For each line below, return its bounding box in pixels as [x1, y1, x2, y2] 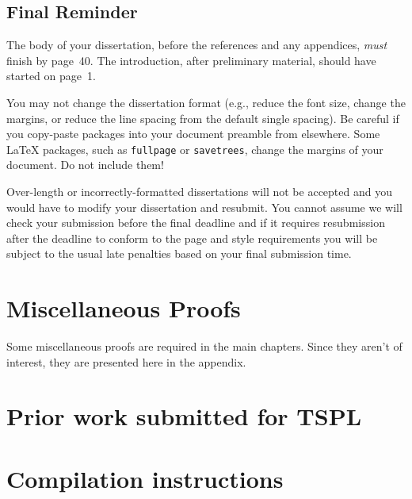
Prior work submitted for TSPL [6, 400, 362, 432]
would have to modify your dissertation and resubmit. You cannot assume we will [6, 198, 402, 215]
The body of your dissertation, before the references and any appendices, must [6, 36, 387, 53]
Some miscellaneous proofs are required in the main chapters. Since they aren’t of [6, 338, 402, 355]
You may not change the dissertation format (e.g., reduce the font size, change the [6, 94, 406, 110]
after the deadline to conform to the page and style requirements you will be [6, 229, 378, 246]
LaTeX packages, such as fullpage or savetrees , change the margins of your [6, 140, 383, 157]
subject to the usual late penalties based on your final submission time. [6, 245, 352, 262]
